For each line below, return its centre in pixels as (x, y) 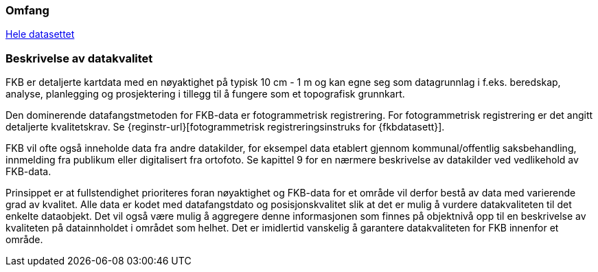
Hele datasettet (40, 34)
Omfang (27, 10)
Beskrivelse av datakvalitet (79, 58)
